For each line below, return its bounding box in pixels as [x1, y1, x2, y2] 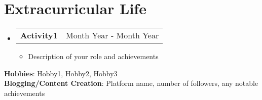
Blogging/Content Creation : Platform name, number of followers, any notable [4, 78, 258, 88]
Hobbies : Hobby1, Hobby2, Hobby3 [4, 68, 118, 78]
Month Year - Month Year [66, 29, 159, 41]
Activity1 [20, 29, 58, 41]
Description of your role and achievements [28, 51, 159, 62]
